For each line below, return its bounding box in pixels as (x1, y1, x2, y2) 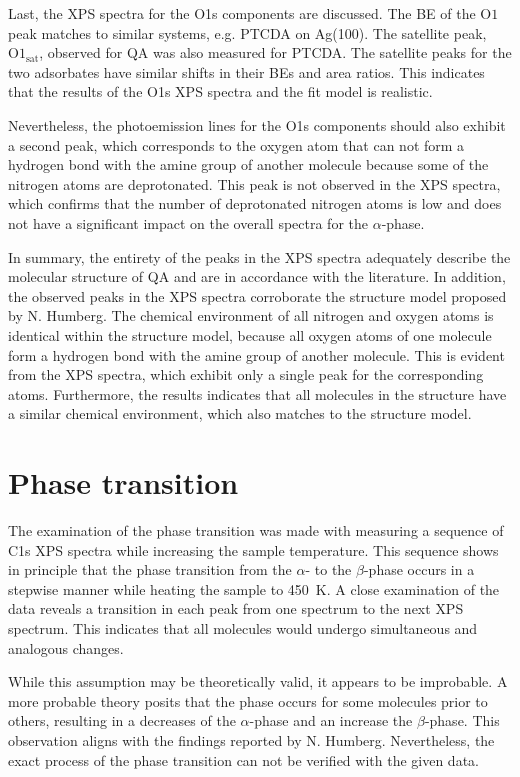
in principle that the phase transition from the (8, 559, 292, 580)
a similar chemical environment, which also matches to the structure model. (8, 403, 472, 424)
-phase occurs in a (363, 559, 475, 580)
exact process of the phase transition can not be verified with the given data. (8, 749, 479, 770)
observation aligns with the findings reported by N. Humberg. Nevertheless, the (8, 729, 495, 750)
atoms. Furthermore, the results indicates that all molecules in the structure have (8, 383, 507, 404)
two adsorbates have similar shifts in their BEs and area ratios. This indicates (8, 61, 485, 82)
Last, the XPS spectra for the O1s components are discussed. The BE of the (8, 3, 476, 23)
